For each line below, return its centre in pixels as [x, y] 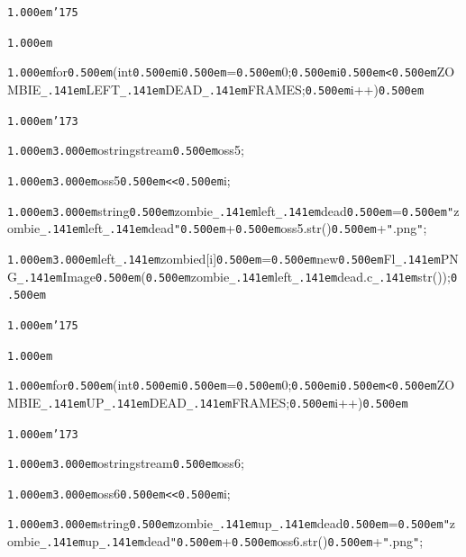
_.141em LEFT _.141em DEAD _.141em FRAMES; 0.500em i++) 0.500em [233, 89]
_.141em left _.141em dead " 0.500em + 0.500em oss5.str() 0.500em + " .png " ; [233, 228]
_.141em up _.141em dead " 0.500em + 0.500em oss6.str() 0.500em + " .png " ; [232, 541]
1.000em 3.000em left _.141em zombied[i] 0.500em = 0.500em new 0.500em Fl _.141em [224, 258]
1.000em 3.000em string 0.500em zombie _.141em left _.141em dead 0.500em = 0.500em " [231, 210]
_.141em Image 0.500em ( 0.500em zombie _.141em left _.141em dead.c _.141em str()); [234, 276]
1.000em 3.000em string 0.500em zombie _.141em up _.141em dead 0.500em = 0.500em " [228, 523]
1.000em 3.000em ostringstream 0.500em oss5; [126, 150]
